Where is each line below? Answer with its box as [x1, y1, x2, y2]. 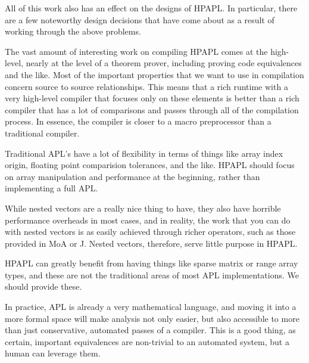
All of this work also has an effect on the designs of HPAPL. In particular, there [5, 2, 298, 14]
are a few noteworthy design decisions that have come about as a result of [5, 13, 274, 26]
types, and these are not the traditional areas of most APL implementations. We [5, 268, 299, 281]
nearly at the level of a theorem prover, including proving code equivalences [26, 57, 302, 69]
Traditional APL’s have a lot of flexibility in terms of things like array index [5, 147, 283, 159]
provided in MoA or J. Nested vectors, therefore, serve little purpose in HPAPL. [5, 237, 298, 249]
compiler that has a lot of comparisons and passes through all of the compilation [5, 103, 299, 116]
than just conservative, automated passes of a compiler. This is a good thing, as [5, 324, 296, 336]
